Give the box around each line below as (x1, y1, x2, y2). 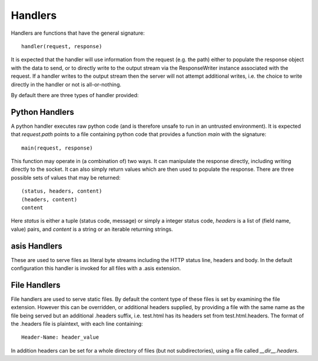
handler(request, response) (21, 43, 102, 49)
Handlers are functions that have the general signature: (11, 29, 145, 37)
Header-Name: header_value (21, 334, 100, 341)
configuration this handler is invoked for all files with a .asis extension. (11, 265, 181, 271)
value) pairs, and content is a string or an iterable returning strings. (11, 226, 173, 233)
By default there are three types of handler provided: (11, 91, 139, 98)
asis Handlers (11, 241, 63, 251)
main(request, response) (21, 144, 93, 151)
